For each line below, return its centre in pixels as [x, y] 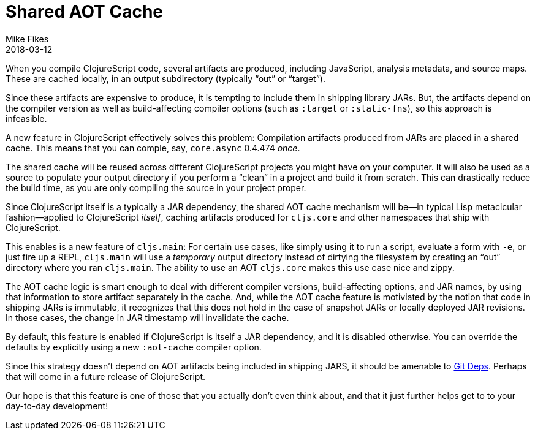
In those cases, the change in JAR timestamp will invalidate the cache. [147, 317]
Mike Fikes [27, 39]
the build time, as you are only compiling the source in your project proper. [156, 187]
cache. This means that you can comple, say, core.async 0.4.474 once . [153, 148]
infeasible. [26, 118]
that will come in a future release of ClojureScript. [106, 376]
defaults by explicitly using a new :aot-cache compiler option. [134, 347]
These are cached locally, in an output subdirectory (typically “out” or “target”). [165, 78]
